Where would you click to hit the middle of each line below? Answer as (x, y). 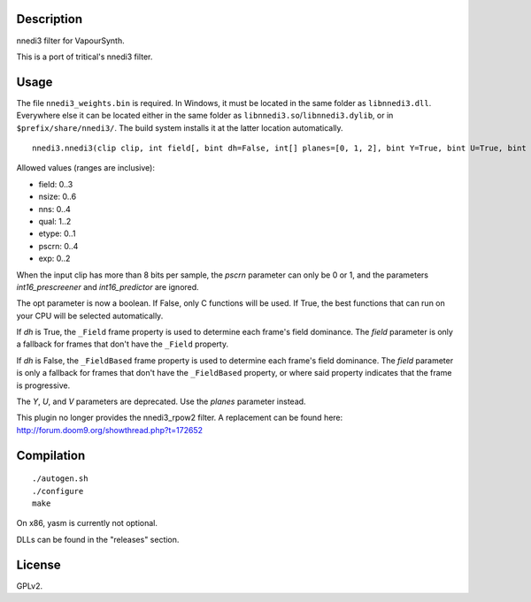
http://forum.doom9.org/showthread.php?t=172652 (110, 430)
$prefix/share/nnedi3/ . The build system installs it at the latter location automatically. (180, 127)
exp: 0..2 (54, 259)
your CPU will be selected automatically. (90, 316)
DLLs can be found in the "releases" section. (98, 539)
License (38, 564)
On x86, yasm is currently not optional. (87, 523)
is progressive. (43, 385)
